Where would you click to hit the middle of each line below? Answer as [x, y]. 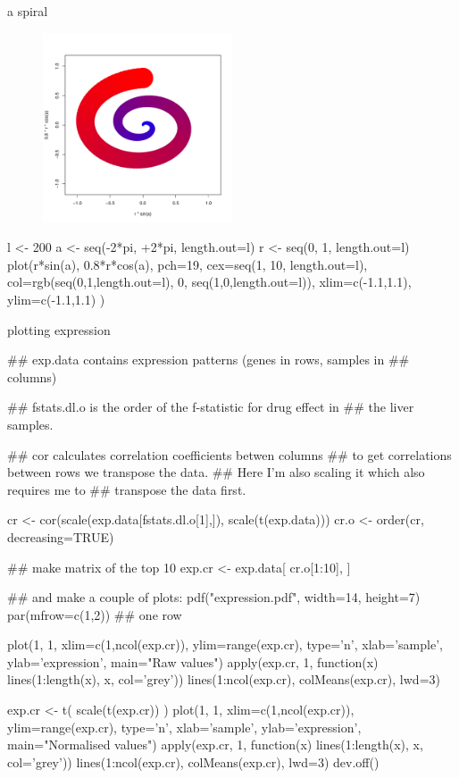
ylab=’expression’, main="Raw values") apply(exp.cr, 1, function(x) [193, 661]
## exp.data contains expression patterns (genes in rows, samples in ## [209, 360]
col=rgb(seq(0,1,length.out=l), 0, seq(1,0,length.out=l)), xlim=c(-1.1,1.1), [209, 282]
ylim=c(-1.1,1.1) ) [56, 299]
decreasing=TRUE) [61, 536]
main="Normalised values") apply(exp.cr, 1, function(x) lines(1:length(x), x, [215, 745]
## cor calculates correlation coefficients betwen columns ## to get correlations [229, 454]
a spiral [28, 11]
